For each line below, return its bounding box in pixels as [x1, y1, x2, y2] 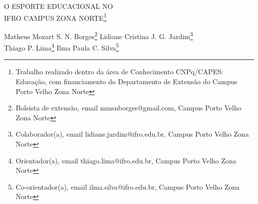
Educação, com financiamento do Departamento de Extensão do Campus [15, 76, 238, 86]
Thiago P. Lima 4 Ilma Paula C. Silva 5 [4, 41, 119, 52]
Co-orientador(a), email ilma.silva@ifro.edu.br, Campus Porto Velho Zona [15, 181, 240, 192]
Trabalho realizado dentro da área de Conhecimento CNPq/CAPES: [15, 66, 224, 77]
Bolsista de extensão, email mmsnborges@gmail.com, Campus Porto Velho [15, 102, 242, 113]
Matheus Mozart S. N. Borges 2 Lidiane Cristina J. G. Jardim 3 [4, 29, 193, 41]
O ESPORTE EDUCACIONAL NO [4, 1, 113, 11]
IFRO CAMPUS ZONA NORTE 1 [4, 11, 107, 23]
